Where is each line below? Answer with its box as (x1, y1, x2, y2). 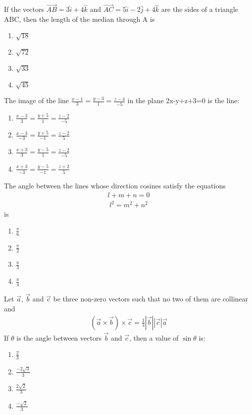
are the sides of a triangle (161, 4, 239, 14)
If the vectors (4, 4, 44, 14)
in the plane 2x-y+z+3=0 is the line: (127, 95, 240, 106)
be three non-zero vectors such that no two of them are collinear (53, 294, 249, 304)
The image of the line (4, 95, 69, 106)
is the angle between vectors (16, 332, 101, 343)
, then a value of (129, 332, 179, 343)
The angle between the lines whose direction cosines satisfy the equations (4, 180, 226, 191)
